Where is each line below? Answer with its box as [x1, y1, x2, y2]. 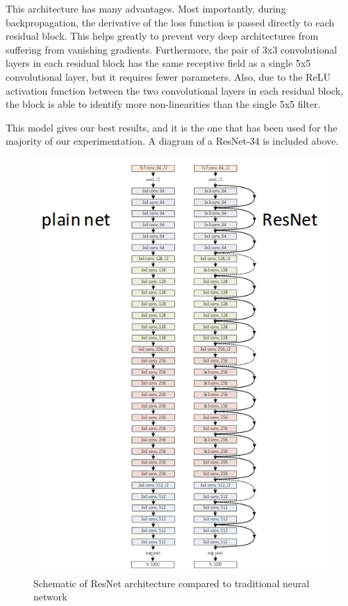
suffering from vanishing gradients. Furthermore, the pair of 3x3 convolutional [6, 42, 338, 56]
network [33, 589, 67, 604]
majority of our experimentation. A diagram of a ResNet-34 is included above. [6, 134, 339, 148]
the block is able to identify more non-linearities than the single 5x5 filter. [6, 97, 321, 111]
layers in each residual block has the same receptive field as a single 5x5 [6, 56, 311, 70]
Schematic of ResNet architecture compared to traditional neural [33, 575, 310, 590]
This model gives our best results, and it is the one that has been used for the [6, 120, 338, 134]
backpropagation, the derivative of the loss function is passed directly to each [6, 15, 335, 29]
